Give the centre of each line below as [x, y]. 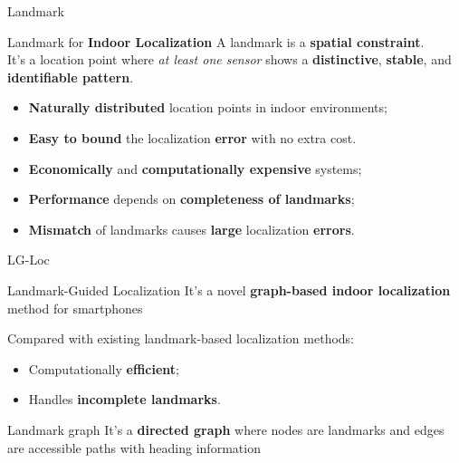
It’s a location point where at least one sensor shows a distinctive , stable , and [229, 59]
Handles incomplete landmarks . [124, 399]
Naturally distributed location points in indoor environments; [208, 107]
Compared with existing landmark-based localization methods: [181, 338]
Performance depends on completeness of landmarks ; [191, 199]
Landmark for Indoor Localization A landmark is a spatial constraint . [216, 41]
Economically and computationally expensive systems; [195, 168]
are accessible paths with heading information [134, 447]
